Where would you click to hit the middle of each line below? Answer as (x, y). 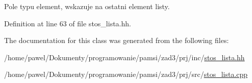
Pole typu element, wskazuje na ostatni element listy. (87, 6)
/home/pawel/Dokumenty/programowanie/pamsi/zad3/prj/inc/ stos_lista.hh (124, 57)
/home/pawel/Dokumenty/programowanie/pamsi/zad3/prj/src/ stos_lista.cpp (126, 74)
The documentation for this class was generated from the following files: (117, 40)
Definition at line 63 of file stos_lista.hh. (68, 23)
